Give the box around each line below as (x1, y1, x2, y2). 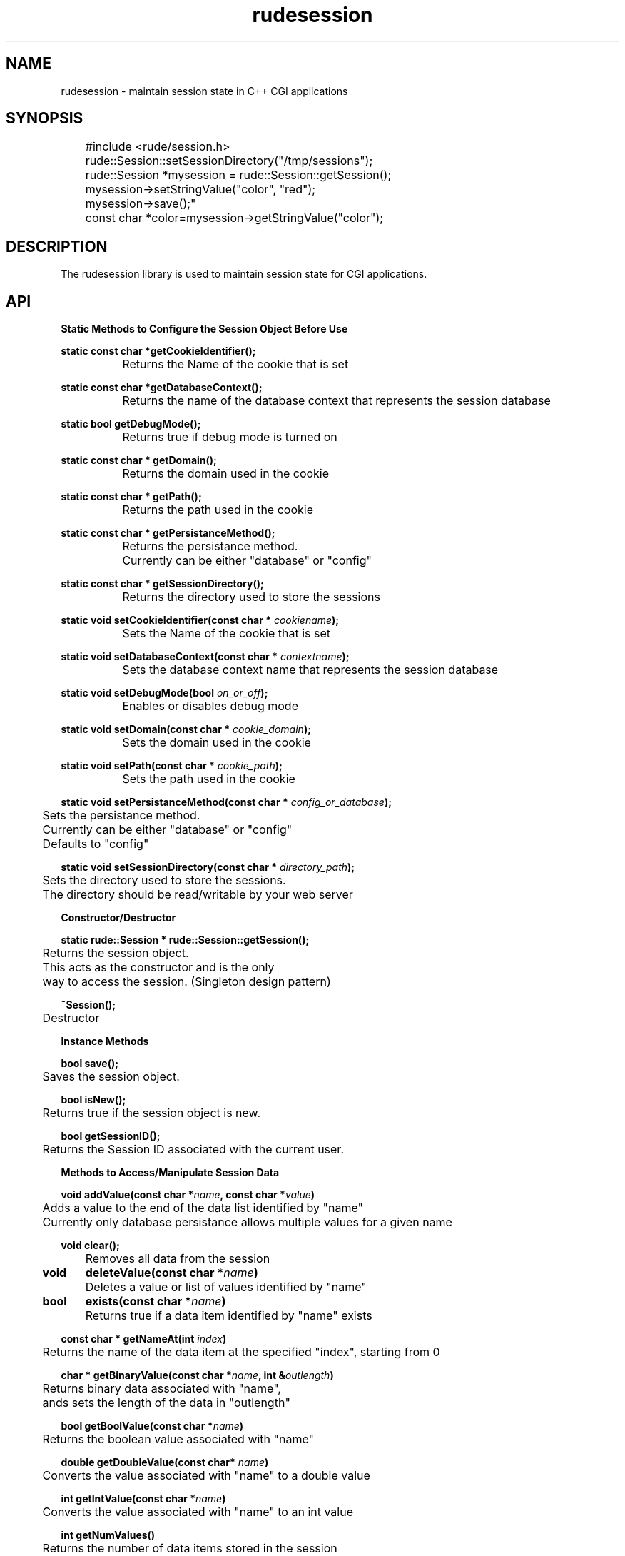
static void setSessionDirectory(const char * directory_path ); (61, 861, 355, 874)
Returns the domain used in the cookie (122, 466, 330, 481)
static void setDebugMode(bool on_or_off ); (61, 687, 268, 699)
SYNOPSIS (6, 109, 83, 128)
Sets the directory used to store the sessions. (42, 873, 286, 888)
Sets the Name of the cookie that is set (122, 626, 330, 641)
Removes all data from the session (85, 1251, 270, 1266)
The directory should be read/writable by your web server (42, 887, 353, 902)
